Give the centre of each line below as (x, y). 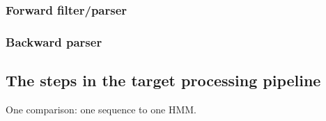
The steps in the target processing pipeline (163, 80)
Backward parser (54, 41)
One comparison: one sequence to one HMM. (101, 109)
